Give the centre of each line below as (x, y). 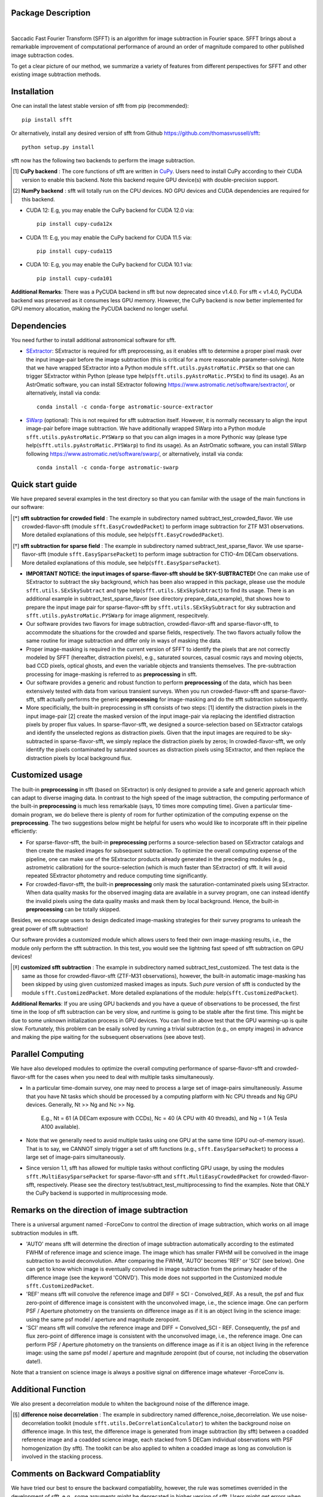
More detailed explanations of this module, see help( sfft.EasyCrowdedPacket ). (123, 535)
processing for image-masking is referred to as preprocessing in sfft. (112, 674)
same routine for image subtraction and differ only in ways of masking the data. (124, 641)
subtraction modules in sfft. (45, 1233)
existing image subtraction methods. (56, 74)
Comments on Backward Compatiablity (86, 1474)
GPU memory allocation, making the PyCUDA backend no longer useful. (100, 309)
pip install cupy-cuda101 (75, 278)
